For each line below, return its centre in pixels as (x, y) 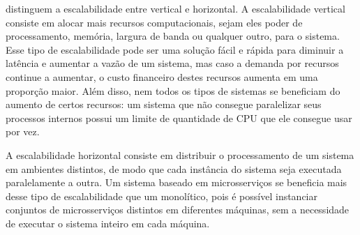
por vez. (23, 131)
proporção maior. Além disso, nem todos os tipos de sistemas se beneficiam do (173, 90)
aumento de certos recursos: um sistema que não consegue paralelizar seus (164, 104)
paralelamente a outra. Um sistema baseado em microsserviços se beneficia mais (177, 182)
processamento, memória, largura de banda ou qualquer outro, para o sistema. (173, 36)
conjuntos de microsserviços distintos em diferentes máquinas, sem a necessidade (178, 210)
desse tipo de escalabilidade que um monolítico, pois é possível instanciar (162, 196)
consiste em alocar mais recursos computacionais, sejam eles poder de (154, 22)
